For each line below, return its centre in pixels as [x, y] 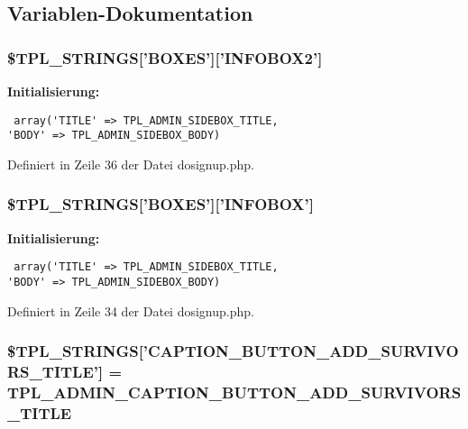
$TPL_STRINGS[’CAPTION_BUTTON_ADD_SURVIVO [233, 351]
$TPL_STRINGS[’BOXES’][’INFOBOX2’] [165, 57]
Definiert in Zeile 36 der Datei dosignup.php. [131, 164]
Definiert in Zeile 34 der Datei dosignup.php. [131, 310]
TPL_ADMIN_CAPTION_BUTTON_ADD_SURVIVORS [234, 392]
